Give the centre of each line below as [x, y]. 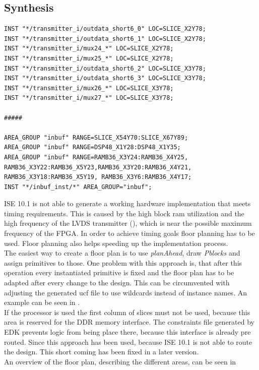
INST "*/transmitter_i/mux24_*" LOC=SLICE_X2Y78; [89, 49]
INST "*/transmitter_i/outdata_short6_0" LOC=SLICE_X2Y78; [105, 29]
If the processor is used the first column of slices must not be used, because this [127, 312]
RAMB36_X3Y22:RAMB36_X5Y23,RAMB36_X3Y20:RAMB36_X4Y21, [98, 167]
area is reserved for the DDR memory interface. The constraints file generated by [129, 322]
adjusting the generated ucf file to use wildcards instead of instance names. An [125, 292]
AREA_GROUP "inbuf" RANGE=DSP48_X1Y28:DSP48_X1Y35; [92, 147]
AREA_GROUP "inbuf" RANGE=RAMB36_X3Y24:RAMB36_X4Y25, [96, 157]
